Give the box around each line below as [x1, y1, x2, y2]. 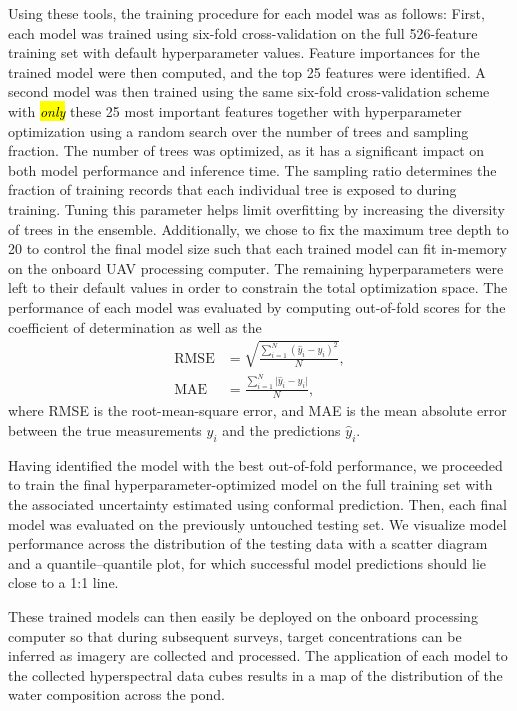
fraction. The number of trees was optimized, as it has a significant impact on [8, 140, 485, 161]
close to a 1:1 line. [8, 572, 119, 593]
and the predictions [222, 419, 341, 440]
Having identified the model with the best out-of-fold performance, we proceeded [8, 454, 503, 475]
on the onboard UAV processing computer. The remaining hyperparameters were [8, 257, 504, 278]
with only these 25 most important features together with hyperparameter [8, 100, 462, 121]
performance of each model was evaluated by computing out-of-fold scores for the [8, 296, 506, 317]
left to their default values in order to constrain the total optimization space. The [8, 277, 508, 298]
